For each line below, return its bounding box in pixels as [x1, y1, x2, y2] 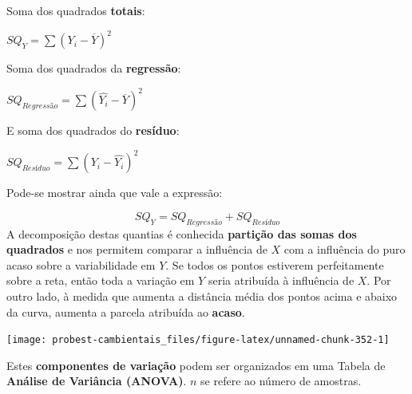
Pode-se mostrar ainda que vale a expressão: [6, 184, 223, 201]
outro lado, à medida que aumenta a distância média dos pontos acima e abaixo [6, 288, 398, 305]
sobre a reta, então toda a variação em [6, 272, 195, 289]
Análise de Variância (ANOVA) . [6, 372, 187, 389]
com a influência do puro [283, 241, 406, 258]
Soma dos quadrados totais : [6, 2, 145, 18]
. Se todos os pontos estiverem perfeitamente [165, 256, 384, 273]
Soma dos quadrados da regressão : [6, 60, 181, 77]
